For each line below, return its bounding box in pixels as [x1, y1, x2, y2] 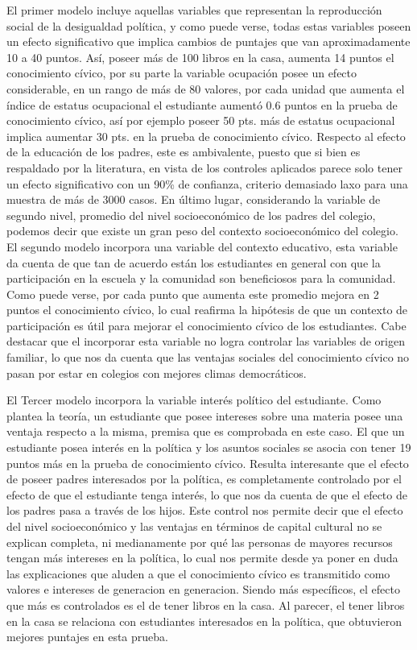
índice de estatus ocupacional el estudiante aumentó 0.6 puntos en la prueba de [6, 96, 398, 113]
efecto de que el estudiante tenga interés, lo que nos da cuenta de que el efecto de [6, 486, 407, 503]
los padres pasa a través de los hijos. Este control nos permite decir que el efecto [6, 502, 403, 519]
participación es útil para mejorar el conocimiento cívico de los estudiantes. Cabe [6, 317, 407, 333]
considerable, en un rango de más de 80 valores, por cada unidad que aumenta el [6, 80, 405, 97]
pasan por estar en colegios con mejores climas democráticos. [6, 364, 307, 381]
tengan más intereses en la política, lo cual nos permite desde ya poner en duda [6, 549, 398, 566]
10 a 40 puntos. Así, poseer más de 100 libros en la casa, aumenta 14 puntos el [6, 48, 394, 65]
